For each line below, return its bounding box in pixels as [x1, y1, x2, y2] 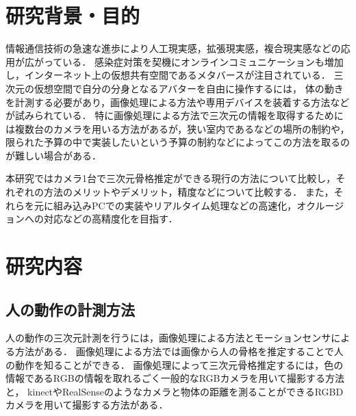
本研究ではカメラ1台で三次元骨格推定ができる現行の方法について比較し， [5, 171, 336, 185]
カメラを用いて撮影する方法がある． [5, 398, 168, 412]
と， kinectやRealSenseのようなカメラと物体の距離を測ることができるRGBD [5, 384, 344, 398]
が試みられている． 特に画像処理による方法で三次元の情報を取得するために [5, 108, 344, 122]
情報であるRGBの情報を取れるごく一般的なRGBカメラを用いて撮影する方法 [5, 371, 345, 385]
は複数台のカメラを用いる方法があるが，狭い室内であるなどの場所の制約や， [5, 121, 350, 135]
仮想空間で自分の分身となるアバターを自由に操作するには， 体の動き [34, 81, 344, 95]
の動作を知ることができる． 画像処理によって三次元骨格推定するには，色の [5, 357, 344, 372]
